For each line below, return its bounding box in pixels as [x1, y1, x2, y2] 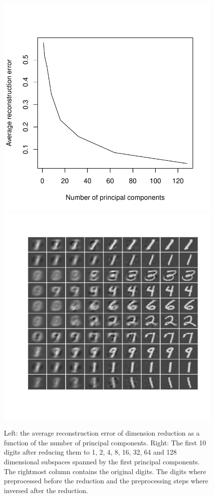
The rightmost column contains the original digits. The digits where [4, 466, 206, 476]
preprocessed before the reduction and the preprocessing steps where [4, 476, 208, 486]
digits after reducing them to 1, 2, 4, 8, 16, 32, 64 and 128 [4, 447, 177, 457]
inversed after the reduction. [4, 485, 88, 495]
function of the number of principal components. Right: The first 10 [4, 437, 206, 447]
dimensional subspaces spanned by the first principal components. [4, 456, 200, 466]
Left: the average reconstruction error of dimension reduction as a [4, 428, 200, 438]
